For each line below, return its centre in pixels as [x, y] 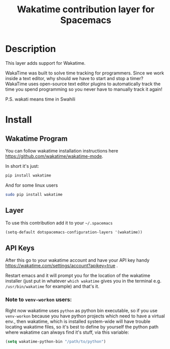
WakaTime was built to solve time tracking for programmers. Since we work [85, 73]
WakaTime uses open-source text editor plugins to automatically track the [83, 84]
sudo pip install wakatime [34, 194]
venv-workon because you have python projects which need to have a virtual [85, 316]
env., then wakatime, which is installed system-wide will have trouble [78, 321]
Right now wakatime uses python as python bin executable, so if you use [81, 311]
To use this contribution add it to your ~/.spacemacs [59, 222]
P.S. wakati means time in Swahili [40, 99]
